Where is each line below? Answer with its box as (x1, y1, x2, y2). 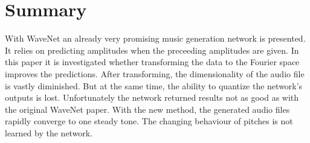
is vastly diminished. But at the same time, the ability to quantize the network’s (5, 79, 303, 92)
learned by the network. (5, 126, 93, 139)
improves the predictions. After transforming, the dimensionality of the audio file (5, 67, 305, 80)
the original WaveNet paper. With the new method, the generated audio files (5, 103, 290, 115)
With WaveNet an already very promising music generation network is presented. (5, 32, 306, 45)
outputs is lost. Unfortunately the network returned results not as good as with (5, 91, 299, 104)
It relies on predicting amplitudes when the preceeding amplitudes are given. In (5, 43, 299, 56)
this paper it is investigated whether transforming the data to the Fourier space (5, 56, 300, 68)
